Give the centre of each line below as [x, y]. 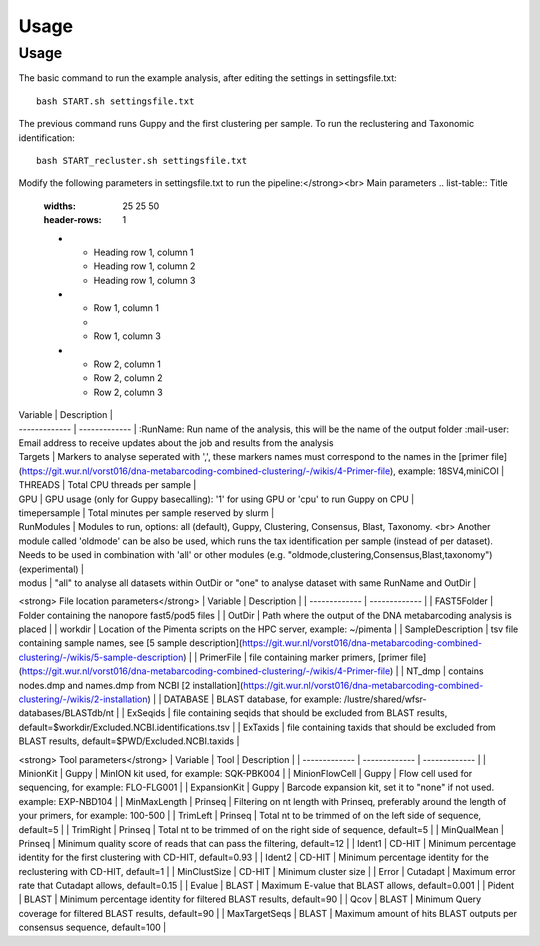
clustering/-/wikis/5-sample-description [101, 657]
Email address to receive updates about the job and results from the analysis [176, 442]
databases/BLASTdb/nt [66, 713]
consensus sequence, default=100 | [92, 927]
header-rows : [72, 220]
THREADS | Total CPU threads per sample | [107, 485]
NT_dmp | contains [445, 671]
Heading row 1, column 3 [144, 280]
